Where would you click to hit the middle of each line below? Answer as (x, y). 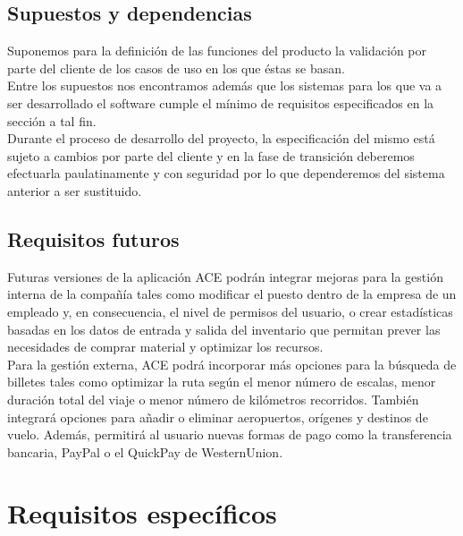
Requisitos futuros (93, 238)
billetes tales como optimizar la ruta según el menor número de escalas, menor (222, 382)
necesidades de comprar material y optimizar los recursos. (165, 347)
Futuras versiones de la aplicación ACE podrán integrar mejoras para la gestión (225, 276)
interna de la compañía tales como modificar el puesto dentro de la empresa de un (232, 294)
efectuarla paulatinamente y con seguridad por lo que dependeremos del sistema (226, 173)
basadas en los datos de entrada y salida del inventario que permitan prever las (224, 329)
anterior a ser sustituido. (75, 190)
